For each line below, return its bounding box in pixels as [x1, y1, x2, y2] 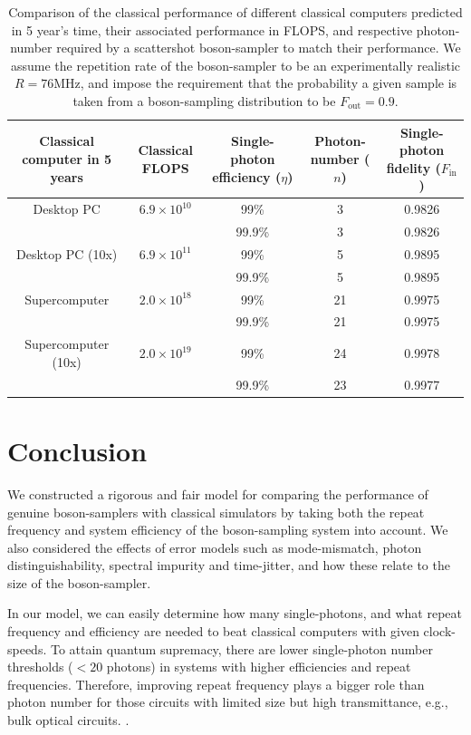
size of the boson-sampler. [7, 573, 151, 592]
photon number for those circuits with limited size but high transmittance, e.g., [7, 692, 448, 711]
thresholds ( [7, 657, 73, 676]
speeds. [7, 639, 47, 658]
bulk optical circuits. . [7, 711, 130, 730]
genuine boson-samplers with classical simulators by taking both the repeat [7, 502, 425, 521]
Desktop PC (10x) [15, 244, 118, 263]
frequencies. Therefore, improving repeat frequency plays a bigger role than [7, 674, 425, 693]
